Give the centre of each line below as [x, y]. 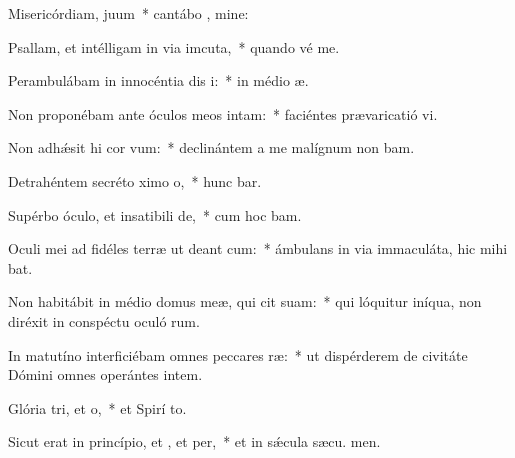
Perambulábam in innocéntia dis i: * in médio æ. [158, 80]
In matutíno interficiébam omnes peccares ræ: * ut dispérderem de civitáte [238, 354]
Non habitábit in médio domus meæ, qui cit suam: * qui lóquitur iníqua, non [245, 301]
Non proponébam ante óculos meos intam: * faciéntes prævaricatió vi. [223, 113]
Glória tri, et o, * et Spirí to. [97, 407]
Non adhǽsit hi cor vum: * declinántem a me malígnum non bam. [211, 147]
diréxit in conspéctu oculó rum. [104, 320]
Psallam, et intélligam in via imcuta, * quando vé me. [174, 46]
